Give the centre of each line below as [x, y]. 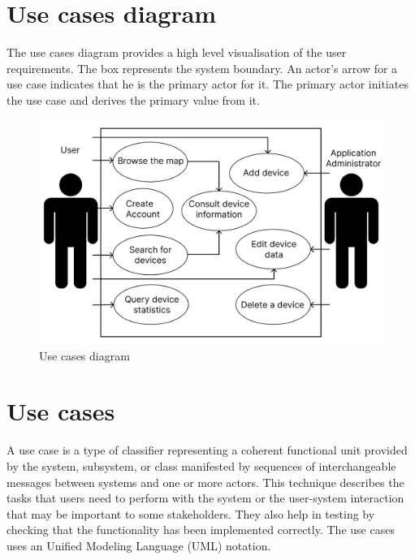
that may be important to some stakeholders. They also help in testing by [191, 513]
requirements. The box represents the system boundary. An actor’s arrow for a [202, 68]
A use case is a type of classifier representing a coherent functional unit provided [207, 450]
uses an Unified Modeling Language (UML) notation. [139, 545]
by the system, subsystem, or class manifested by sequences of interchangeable [201, 466]
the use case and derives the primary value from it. [133, 99]
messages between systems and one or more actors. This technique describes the [205, 482]
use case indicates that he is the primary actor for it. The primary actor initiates [207, 84]
